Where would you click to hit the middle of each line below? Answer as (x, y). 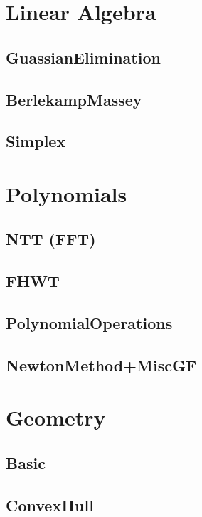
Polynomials (67, 193)
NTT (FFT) (51, 239)
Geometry (56, 417)
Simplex (36, 141)
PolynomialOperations (89, 323)
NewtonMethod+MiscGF (101, 365)
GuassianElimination (83, 57)
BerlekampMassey (74, 99)
